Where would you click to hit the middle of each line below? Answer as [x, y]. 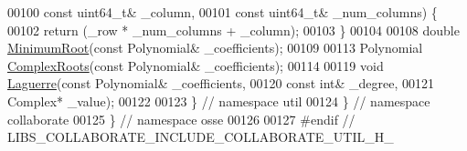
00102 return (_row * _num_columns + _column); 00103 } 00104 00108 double [233, 30]
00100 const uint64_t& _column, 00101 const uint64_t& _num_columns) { [223, 12]
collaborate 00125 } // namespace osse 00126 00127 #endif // [181, 119]
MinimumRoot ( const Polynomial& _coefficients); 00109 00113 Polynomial [215, 48]
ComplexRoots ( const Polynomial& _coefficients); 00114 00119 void [196, 65]
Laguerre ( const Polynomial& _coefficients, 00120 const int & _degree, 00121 [221, 83]
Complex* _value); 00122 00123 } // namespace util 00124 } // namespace [219, 101]
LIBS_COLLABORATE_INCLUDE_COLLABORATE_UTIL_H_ [201, 137]
